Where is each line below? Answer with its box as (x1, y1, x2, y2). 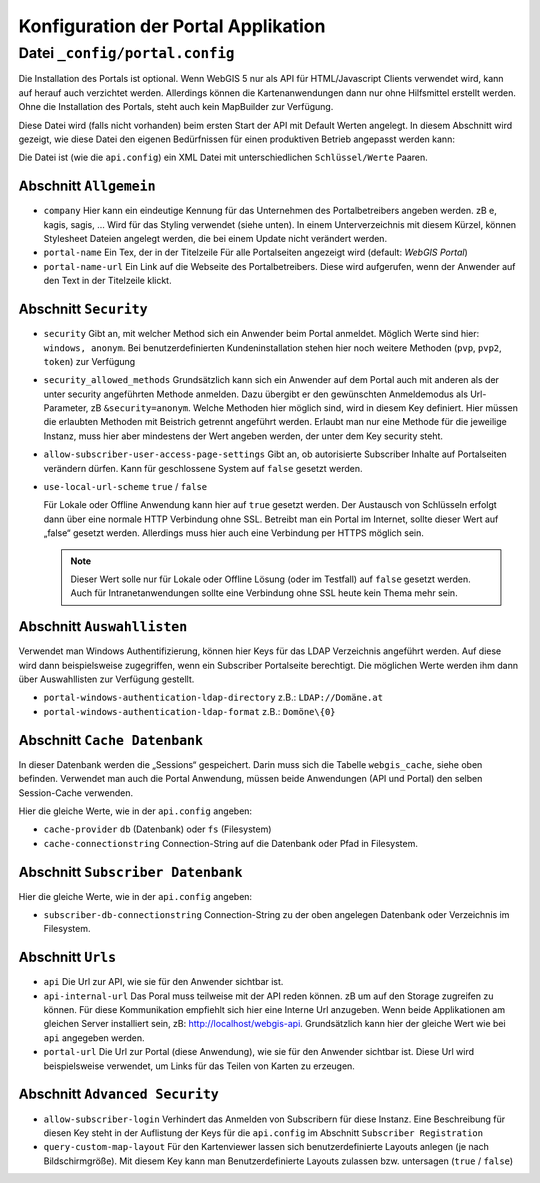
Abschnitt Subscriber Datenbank (18, 863, 243, 880)
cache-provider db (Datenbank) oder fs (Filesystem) (43, 823, 272, 835)
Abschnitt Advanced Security (18, 1086, 219, 1103)
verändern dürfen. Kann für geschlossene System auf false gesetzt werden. (43, 462, 364, 474)
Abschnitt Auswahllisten (18, 618, 188, 635)
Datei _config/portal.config (18, 44, 235, 62)
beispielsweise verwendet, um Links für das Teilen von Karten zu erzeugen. (43, 1060, 355, 1072)
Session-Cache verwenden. (18, 786, 134, 799)
